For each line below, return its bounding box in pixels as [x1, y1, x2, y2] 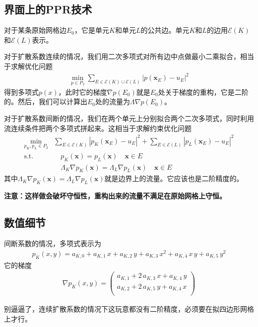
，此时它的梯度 [58, 86, 107, 97]
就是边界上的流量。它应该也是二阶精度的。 [104, 173, 244, 184]
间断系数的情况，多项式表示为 [4, 238, 101, 249]
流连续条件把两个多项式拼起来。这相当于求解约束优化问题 [4, 123, 192, 133]
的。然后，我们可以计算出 [4, 96, 87, 107]
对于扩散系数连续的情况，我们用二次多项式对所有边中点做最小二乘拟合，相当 [4, 51, 254, 62]
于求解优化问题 [4, 61, 53, 71]
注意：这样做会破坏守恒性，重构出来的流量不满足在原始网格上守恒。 [4, 191, 226, 201]
